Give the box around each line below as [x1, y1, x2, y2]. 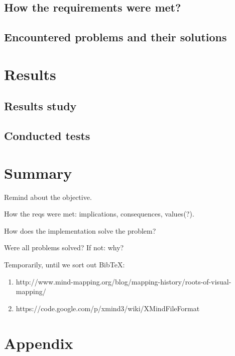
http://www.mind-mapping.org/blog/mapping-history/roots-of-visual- [16, 276, 231, 287]
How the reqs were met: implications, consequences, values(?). [4, 208, 194, 219]
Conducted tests [4, 128, 90, 144]
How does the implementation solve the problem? [4, 225, 156, 236]
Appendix [4, 332, 73, 353]
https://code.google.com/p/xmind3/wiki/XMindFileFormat [16, 303, 200, 313]
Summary [4, 162, 72, 183]
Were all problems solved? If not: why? [4, 242, 124, 253]
